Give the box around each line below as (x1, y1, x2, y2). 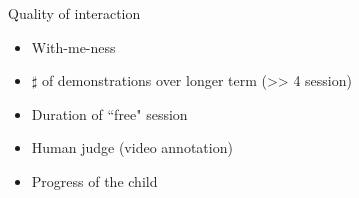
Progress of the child (31, 170, 158, 191)
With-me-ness (31, 36, 116, 57)
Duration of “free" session (31, 103, 188, 124)
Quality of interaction (8, 3, 141, 23)
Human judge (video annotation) (31, 137, 233, 158)
